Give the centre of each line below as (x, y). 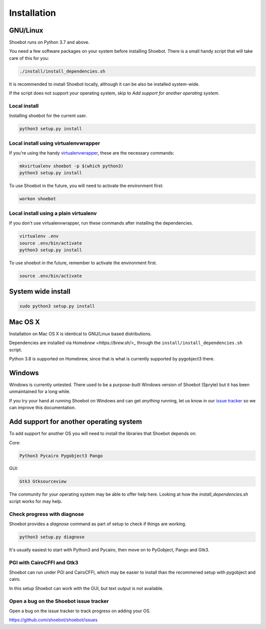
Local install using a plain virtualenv (53, 213)
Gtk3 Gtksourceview (43, 482)
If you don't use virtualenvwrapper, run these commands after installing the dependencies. (101, 223)
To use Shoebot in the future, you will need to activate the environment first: (86, 186)
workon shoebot (38, 199)
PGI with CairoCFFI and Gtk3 (44, 562)
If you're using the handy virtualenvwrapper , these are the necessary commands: (92, 153)
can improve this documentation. (42, 408)
